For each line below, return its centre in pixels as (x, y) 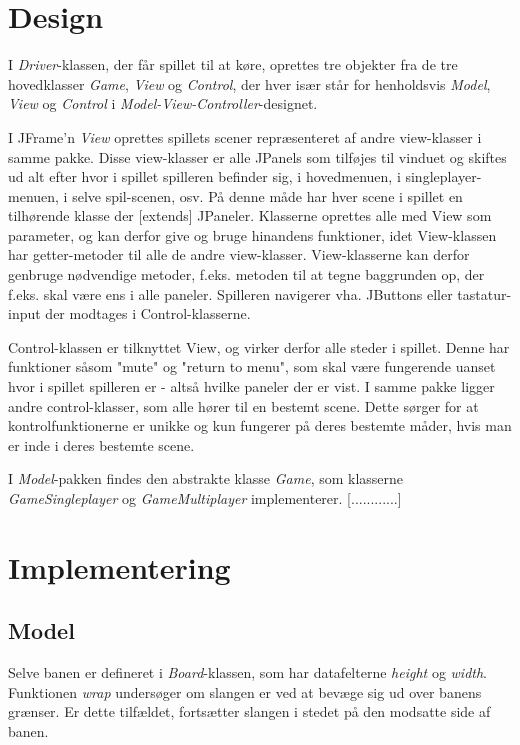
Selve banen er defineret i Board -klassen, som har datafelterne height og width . (248, 672)
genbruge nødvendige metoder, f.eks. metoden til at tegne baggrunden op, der (246, 274)
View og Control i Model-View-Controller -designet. (163, 103)
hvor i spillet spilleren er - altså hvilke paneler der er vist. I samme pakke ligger (251, 386)
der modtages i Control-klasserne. (148, 313)
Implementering (119, 566)
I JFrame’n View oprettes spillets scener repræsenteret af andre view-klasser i (245, 136)
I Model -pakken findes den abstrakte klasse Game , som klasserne (206, 478)
